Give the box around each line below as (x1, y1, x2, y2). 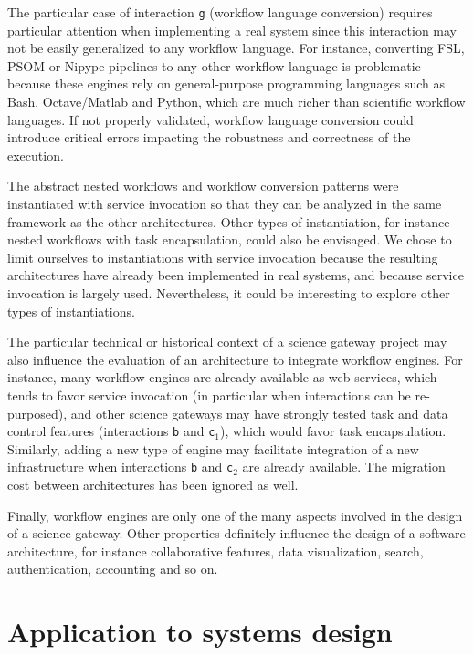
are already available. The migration (242, 457, 446, 476)
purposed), (7, 403, 68, 422)
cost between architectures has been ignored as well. (7, 475, 299, 494)
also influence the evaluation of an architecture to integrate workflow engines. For (7, 349, 463, 369)
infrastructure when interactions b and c (7, 457, 234, 476)
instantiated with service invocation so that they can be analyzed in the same (7, 194, 442, 213)
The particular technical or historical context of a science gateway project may (7, 332, 447, 351)
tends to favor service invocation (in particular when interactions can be (7, 385, 411, 404)
